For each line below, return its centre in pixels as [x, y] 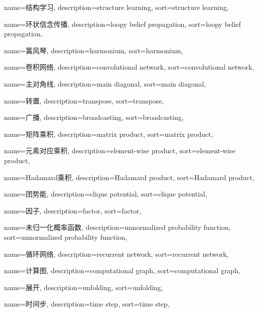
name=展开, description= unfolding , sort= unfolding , [84, 287]
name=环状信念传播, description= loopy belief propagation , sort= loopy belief [123, 24]
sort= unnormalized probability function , [66, 237]
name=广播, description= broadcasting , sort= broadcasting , [94, 117]
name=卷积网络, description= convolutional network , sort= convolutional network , [129, 67]
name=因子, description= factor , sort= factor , [73, 210]
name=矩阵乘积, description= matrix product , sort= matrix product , [109, 134]
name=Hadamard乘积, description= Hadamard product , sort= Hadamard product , [129, 177]
